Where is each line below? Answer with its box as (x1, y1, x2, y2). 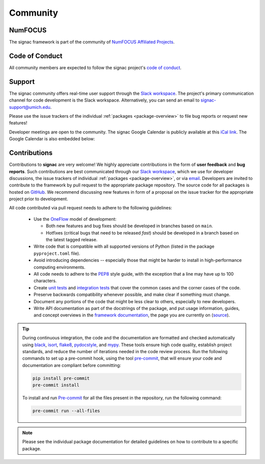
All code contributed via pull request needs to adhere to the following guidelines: (9, 205, 172, 211)
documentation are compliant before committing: (22, 362, 121, 368)
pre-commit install (32, 383, 79, 388)
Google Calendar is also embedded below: (9, 136, 95, 142)
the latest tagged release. (46, 237, 98, 243)
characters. (33, 278, 57, 284)
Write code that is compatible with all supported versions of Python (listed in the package (33, 243, 214, 250)
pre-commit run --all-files (32, 408, 100, 414)
